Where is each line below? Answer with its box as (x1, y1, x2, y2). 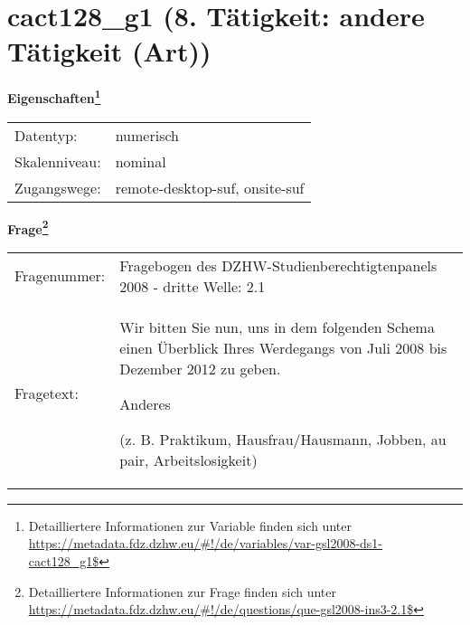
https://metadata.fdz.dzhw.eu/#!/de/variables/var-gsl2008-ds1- (28, 534, 383, 553)
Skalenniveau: (14, 150, 101, 172)
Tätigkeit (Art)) (7, 33, 211, 70)
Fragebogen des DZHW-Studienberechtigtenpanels (119, 254, 437, 276)
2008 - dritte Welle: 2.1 (119, 275, 266, 297)
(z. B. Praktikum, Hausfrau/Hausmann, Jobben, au (119, 428, 446, 450)
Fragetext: (14, 383, 79, 404)
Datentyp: (14, 124, 78, 146)
